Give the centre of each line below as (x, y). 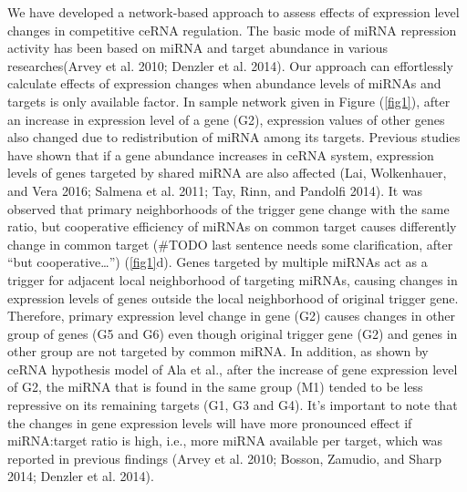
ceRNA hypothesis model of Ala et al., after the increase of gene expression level (233, 369)
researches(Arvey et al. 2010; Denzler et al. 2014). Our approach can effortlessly (230, 65)
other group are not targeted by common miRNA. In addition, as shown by (218, 351)
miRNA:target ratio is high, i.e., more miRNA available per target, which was (225, 441)
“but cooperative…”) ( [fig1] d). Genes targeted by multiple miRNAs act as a (218, 262)
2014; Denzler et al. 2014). (81, 476)
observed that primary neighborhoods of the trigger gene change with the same (228, 208)
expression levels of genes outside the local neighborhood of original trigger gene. (233, 297)
